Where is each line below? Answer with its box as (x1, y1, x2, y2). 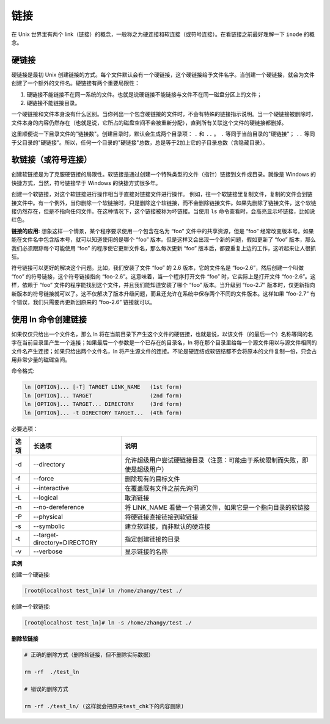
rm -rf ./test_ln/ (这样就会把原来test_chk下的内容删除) (24, 703, 185, 709)
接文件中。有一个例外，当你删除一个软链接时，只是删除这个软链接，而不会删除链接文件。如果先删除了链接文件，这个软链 (11, 199, 317, 206)
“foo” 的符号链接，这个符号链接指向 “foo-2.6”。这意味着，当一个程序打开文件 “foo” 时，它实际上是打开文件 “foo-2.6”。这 (11, 272, 316, 280)
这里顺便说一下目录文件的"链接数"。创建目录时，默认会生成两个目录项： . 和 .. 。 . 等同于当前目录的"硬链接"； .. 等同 (11, 130, 315, 137)
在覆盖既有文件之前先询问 (124, 484, 199, 493)
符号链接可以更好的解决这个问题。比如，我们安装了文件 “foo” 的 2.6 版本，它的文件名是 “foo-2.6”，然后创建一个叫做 (11, 264, 304, 272)
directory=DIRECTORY (33, 538, 98, 546)
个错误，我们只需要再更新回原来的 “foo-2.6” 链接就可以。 (11, 298, 156, 305)
